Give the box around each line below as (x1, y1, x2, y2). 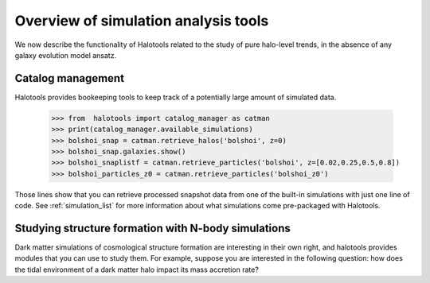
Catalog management (14, 72, 125, 85)
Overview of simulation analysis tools (14, 12, 269, 29)
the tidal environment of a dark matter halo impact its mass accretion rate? (14, 265, 259, 274)
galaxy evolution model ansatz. (14, 50, 117, 60)
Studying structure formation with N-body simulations (14, 221, 291, 235)
